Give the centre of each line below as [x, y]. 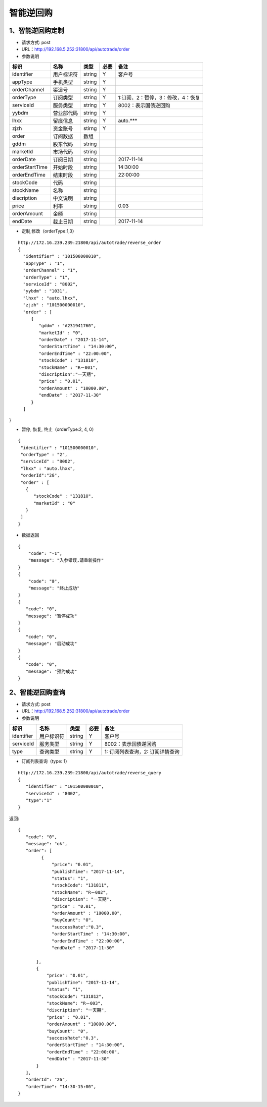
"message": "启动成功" [51, 644]
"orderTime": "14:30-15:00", [61, 1086]
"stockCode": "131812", [75, 996]
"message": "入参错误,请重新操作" [66, 560]
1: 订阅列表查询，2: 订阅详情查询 [142, 752]
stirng [90, 128]
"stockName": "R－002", [80, 892]
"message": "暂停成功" [51, 616]
